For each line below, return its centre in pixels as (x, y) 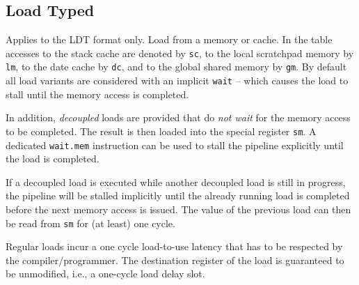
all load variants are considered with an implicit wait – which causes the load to (177, 80)
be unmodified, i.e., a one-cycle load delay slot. (105, 274)
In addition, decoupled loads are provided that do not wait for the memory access (178, 117)
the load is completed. (53, 159)
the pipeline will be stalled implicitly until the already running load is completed (178, 195)
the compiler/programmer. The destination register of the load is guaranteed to (175, 260)
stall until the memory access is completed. (97, 94)
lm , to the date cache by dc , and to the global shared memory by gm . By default (176, 67)
